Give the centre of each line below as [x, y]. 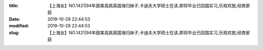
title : [14, 6]
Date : [15, 19]
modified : [19, 26]
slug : [14, 32]
